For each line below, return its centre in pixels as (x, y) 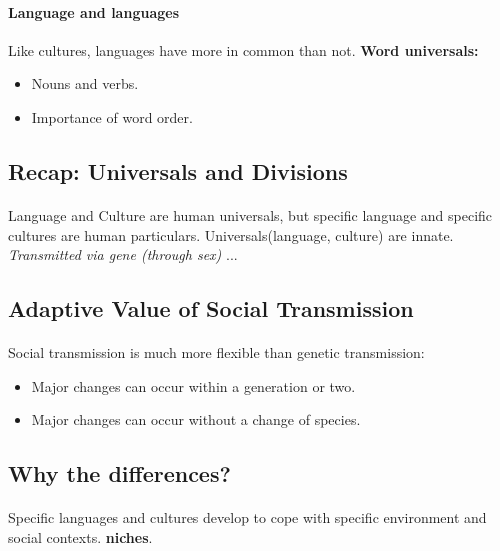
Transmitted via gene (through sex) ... (123, 254)
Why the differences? (119, 473)
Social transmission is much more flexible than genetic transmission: (216, 352)
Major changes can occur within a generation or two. (193, 385)
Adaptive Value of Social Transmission (211, 308)
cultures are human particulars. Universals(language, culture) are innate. (231, 234)
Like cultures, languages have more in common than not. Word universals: (243, 49)
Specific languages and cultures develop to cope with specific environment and (247, 517)
